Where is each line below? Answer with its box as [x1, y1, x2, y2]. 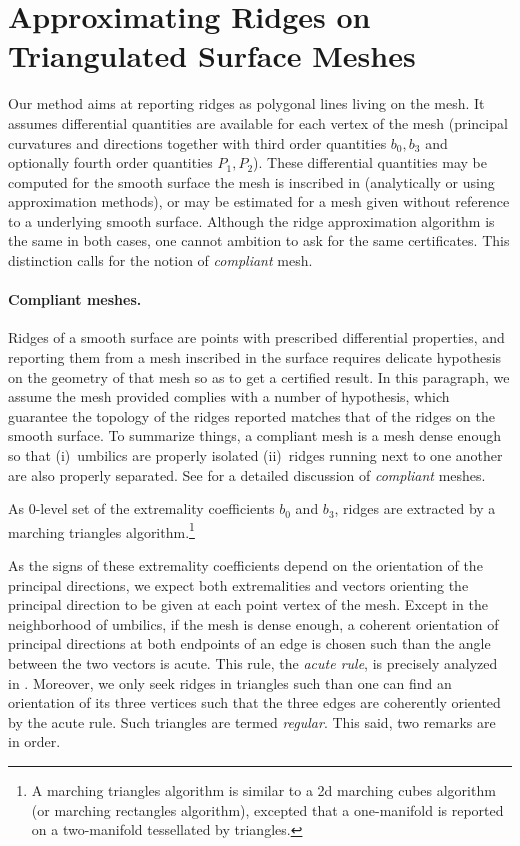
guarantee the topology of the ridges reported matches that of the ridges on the [8, 405, 495, 426]
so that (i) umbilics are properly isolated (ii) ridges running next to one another [8, 445, 503, 466]
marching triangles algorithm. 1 [8, 518, 195, 542]
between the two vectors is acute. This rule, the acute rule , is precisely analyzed [8, 653, 498, 674]
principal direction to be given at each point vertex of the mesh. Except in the [8, 594, 488, 615]
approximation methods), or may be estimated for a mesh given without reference [8, 191, 510, 212]
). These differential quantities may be [253, 152, 487, 173]
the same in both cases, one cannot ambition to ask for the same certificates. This [8, 230, 510, 251]
